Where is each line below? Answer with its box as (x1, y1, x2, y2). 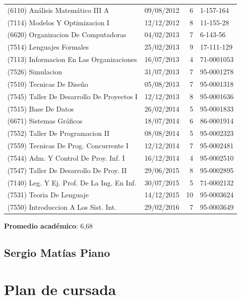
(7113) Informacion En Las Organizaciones (7, 54, 137, 64)
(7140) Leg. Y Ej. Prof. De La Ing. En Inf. (7, 177, 136, 187)
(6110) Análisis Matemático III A (7, 4, 109, 15)
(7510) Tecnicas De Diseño (7, 78, 88, 89)
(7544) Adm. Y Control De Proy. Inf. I (7, 152, 125, 163)
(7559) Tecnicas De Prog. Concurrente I (7, 140, 129, 151)
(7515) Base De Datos (7, 103, 74, 114)
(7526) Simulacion (7, 66, 62, 76)
